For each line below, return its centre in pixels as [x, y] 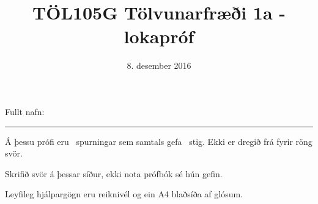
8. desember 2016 [159, 65]
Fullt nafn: [25, 111]
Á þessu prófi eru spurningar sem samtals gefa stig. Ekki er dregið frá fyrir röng [159, 141]
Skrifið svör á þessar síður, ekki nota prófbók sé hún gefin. [114, 173]
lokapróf [159, 36]
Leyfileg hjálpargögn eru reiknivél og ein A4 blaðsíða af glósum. [124, 194]
